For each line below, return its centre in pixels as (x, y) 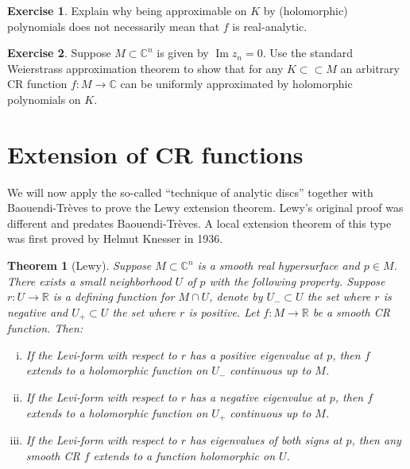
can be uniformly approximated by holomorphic (236, 84)
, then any (376, 440)
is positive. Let (224, 311)
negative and (38, 311)
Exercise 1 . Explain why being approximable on (127, 10)
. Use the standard (308, 53)
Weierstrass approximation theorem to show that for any (145, 68)
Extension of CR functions (155, 154)
